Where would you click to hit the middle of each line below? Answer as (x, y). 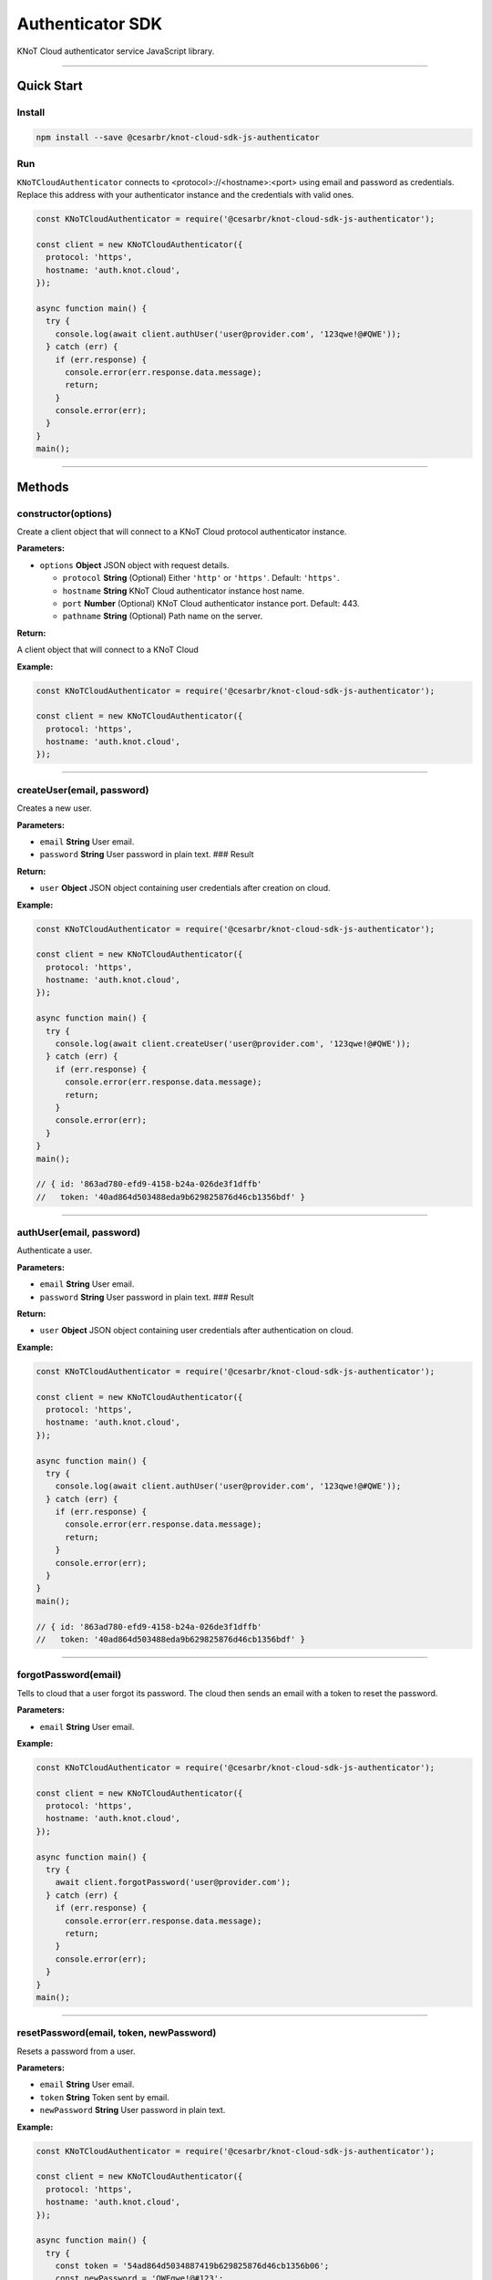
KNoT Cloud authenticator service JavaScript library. (116, 51)
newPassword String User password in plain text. (133, 2110)
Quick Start (50, 86)
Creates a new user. (54, 808)
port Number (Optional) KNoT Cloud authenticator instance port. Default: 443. (211, 603)
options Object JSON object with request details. (134, 565)
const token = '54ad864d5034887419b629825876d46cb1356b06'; (192, 2266)
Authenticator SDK (90, 24)
